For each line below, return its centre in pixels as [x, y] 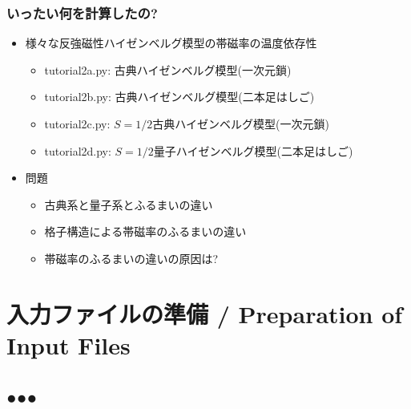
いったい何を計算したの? [82, 12]
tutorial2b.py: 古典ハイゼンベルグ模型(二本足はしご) [179, 97]
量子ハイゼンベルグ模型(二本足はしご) [253, 150]
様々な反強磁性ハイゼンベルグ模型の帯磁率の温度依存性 [171, 43]
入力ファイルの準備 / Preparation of [205, 313]
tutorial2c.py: [77, 124]
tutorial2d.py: [78, 150]
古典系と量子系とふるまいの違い [129, 204]
